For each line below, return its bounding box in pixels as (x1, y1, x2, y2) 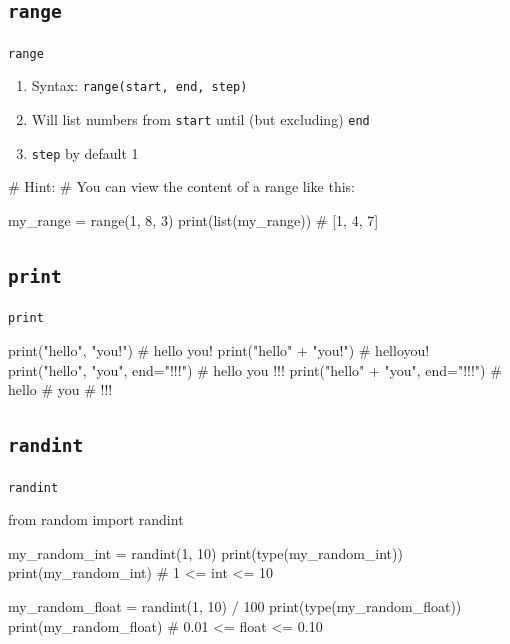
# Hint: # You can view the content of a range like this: (8, 176, 355, 197)
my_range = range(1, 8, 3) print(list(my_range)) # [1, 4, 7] (8, 210, 379, 230)
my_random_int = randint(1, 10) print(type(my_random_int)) (8, 542, 403, 563)
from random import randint (8, 509, 184, 530)
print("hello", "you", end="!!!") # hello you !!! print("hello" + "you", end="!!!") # (8, 359, 502, 380)
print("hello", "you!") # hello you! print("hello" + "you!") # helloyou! (8, 340, 430, 361)
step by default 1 (31, 142, 139, 163)
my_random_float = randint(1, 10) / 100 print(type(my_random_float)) (8, 596, 462, 617)
